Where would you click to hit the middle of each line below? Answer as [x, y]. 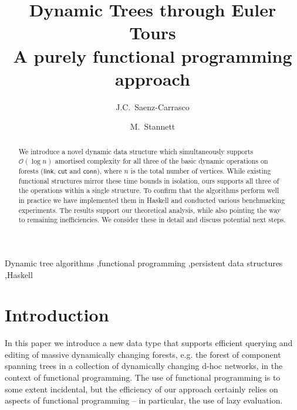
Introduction [57, 315]
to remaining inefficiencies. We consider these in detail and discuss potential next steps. [152, 220]
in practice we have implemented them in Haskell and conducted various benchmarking [152, 200]
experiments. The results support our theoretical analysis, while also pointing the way [150, 210]
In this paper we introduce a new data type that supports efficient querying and [149, 343]
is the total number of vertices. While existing [201, 170]
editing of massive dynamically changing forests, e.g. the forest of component [143, 354]
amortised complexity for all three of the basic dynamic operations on [161, 161]
